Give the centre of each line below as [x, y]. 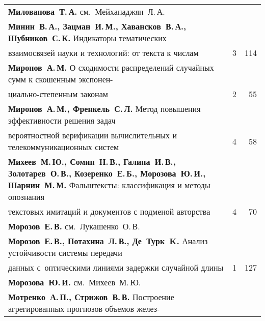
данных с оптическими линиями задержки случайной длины [116, 267]
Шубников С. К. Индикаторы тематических [87, 38]
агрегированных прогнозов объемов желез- [84, 309]
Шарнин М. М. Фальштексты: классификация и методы [109, 185]
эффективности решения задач [62, 120]
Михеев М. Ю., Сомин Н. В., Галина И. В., [92, 162]
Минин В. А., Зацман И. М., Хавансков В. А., [97, 26]
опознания [26, 197]
